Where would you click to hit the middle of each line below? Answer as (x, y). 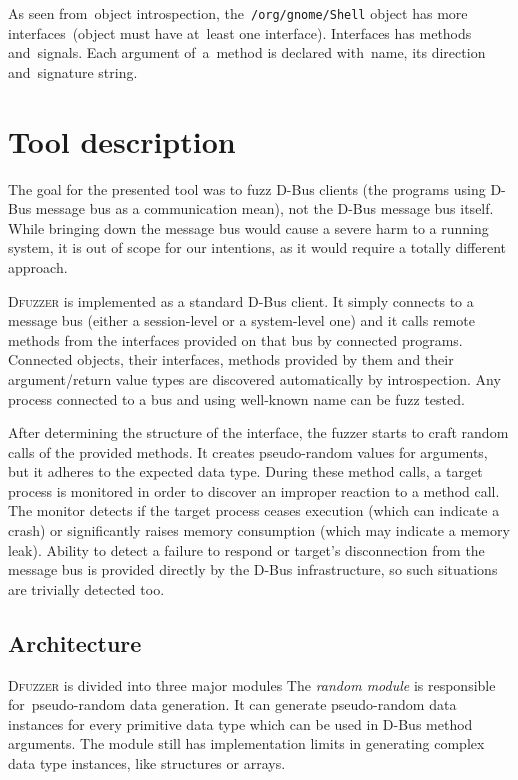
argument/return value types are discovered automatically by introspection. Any (254, 378)
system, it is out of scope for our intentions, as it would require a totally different (257, 247)
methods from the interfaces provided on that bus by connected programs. (235, 339)
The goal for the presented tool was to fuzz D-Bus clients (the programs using (247, 188)
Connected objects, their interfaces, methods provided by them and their (231, 359)
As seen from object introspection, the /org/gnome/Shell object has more (238, 13)
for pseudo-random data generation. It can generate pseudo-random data (232, 704)
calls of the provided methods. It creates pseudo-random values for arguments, (248, 451)
